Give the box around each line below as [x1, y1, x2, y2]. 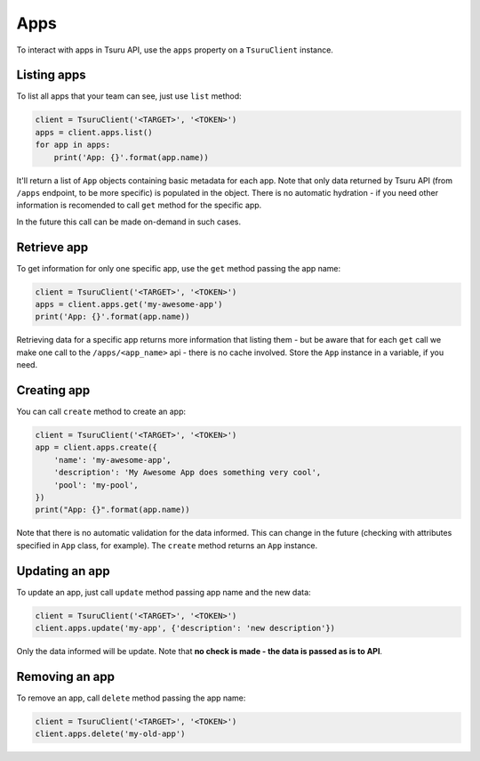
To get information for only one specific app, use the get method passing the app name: [16, 263, 341, 273]
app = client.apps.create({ [35, 442, 157, 453]
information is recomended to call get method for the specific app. [16, 200, 262, 211]
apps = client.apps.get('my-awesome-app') [35, 299, 223, 310]
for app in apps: [35, 140, 111, 150]
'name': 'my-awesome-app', [53, 455, 172, 465]
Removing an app [16, 668, 116, 684]
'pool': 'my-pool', [53, 480, 140, 490]
